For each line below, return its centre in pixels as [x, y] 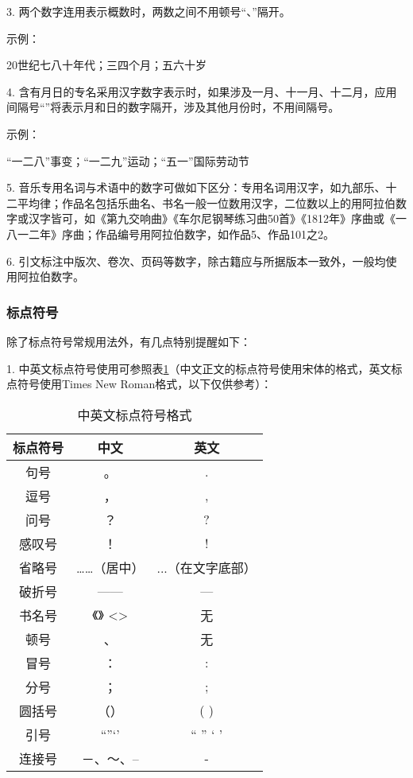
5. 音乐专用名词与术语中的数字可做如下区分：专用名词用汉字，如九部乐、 [196, 187]
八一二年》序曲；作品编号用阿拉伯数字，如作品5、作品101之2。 [170, 233]
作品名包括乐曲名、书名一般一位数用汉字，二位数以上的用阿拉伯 [228, 202]
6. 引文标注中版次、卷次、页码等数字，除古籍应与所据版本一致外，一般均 [196, 261]
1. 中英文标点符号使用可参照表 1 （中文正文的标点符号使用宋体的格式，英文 [199, 368]
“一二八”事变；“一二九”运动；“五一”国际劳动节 [128, 160]
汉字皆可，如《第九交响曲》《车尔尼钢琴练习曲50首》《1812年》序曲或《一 [217, 218]
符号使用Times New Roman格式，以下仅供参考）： [145, 384]
